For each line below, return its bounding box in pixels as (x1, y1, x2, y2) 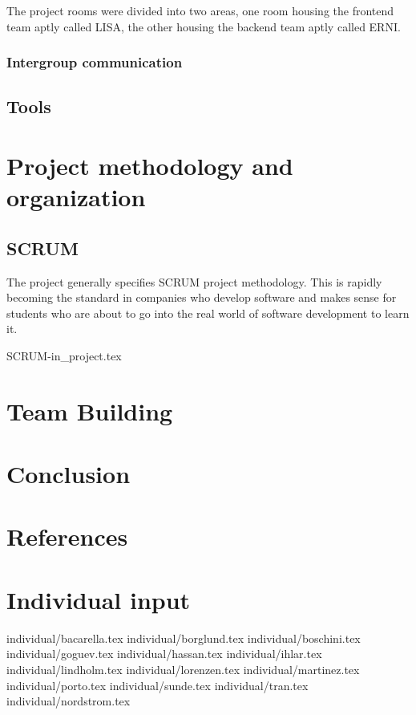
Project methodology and (6, 149, 293, 181)
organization (6, 181, 146, 213)
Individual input (6, 583, 191, 615)
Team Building (6, 394, 173, 427)
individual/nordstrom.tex (6, 693, 131, 709)
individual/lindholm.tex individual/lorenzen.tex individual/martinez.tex (6, 660, 360, 677)
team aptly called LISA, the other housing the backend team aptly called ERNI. (6, 18, 401, 35)
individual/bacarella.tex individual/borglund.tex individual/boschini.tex (6, 629, 361, 646)
